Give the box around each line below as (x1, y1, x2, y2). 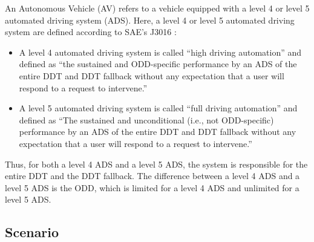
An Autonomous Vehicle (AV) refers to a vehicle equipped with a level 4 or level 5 (5, 2, 310, 14)
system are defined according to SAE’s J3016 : (5, 25, 177, 38)
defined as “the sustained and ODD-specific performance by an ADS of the (19, 57, 297, 70)
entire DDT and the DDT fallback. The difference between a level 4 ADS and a (5, 169, 300, 182)
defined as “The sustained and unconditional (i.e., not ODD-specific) (19, 113, 274, 126)
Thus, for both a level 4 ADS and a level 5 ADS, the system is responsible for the (5, 157, 308, 170)
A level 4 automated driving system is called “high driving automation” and (19, 45, 302, 58)
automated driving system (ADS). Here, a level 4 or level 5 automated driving (5, 13, 295, 26)
